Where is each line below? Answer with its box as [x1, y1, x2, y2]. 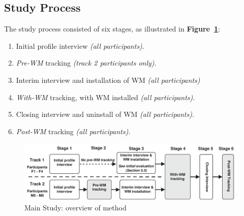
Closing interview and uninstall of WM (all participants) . [16, 109, 194, 119]
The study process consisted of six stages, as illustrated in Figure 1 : [4, 23, 221, 34]
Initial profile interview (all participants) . [16, 40, 144, 51]
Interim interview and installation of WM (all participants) [16, 74, 200, 85]
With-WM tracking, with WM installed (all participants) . [16, 91, 195, 102]
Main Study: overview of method [24, 202, 127, 212]
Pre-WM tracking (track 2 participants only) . [16, 57, 157, 68]
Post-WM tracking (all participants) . [16, 126, 131, 136]
